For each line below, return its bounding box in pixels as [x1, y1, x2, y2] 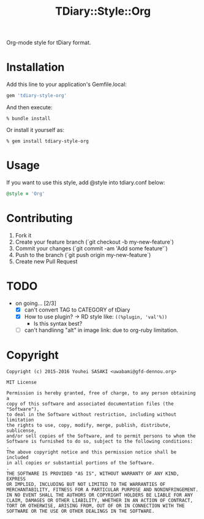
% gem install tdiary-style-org [6, 138, 89, 144]
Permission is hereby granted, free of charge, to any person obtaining [6, 390, 196, 396]
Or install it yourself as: [6, 126, 64, 133]
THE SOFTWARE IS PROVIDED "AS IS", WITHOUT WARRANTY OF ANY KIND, [6, 471, 179, 477]
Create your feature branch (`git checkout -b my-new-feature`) [15, 238, 174, 245]
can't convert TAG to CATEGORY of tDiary [24, 306, 130, 313]
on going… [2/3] [15, 299, 57, 307]
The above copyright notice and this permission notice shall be [6, 449, 176, 455]
